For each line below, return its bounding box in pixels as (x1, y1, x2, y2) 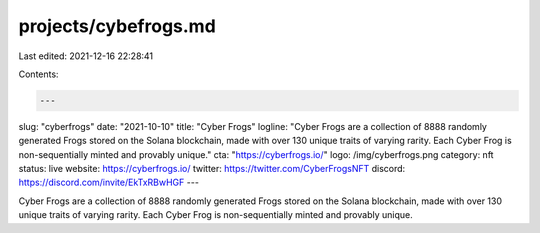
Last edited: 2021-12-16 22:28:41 (18, 50, 154, 62)
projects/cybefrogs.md (18, 15, 217, 37)
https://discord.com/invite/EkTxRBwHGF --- (18, 176, 200, 189)
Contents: (18, 68, 59, 80)
